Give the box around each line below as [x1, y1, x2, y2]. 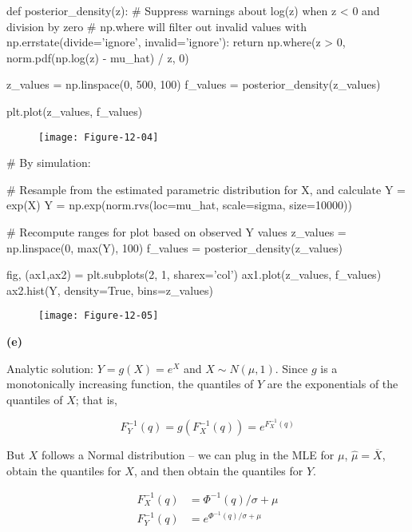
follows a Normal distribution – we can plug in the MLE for [42, 447, 335, 463]
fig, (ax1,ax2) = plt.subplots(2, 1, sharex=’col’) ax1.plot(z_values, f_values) [6, 266, 382, 283]
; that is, [75, 391, 117, 407]
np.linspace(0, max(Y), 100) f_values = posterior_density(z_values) [6, 239, 343, 256]
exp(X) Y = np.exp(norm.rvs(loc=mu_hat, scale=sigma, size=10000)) [6, 197, 352, 213]
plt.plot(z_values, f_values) [6, 102, 143, 119]
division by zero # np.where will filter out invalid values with [6, 18, 307, 34]
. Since [275, 359, 308, 376]
